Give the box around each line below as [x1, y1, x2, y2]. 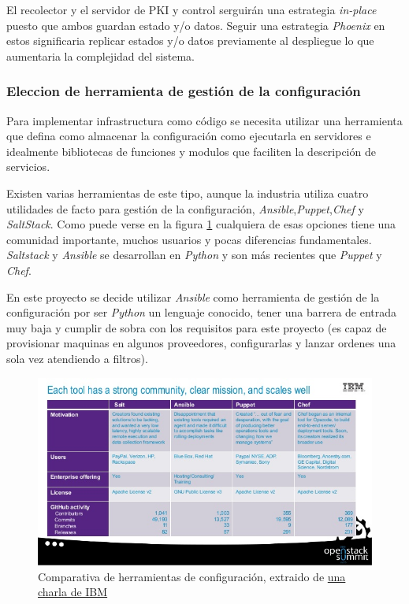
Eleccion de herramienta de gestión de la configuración [6, 81, 361, 101]
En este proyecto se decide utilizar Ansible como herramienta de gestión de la [6, 288, 380, 305]
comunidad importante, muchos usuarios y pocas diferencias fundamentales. [6, 231, 372, 247]
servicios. [6, 158, 50, 175]
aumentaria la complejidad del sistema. [6, 47, 195, 64]
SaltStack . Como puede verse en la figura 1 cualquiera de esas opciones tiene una [6, 216, 396, 232]
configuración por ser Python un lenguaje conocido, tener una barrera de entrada [6, 304, 397, 321]
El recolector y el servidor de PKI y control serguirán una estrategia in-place [6, 2, 377, 17]
